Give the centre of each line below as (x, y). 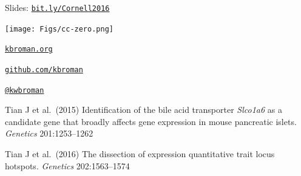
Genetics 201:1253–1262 (49, 133)
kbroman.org (29, 49)
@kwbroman (25, 90)
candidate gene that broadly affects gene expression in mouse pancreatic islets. (151, 121)
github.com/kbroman (44, 69)
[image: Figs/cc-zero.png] (59, 29)
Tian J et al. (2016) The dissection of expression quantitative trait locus (140, 154)
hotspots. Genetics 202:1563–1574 (67, 165)
